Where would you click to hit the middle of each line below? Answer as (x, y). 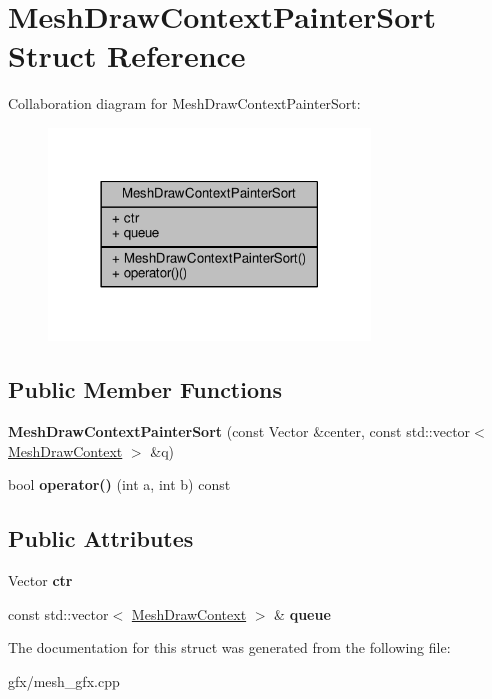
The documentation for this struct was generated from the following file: (229, 647)
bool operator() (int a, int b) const (119, 484)
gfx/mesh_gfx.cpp (64, 680)
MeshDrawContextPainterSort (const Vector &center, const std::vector (239, 431)
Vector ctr (40, 580)
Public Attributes (101, 538)
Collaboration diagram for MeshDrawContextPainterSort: (184, 103)
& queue (302, 613)
